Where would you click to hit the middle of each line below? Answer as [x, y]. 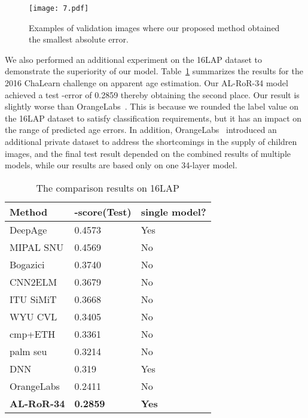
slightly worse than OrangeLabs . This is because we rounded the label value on [152, 106]
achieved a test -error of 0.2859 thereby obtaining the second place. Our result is [152, 94]
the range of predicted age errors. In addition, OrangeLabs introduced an [141, 130]
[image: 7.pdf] [59, 8]
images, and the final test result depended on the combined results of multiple [148, 153]
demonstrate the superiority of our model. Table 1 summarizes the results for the [154, 71]
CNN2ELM [33, 281]
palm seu [28, 351]
